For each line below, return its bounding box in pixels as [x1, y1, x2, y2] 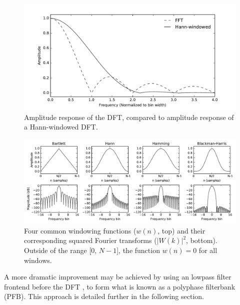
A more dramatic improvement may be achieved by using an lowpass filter [4, 271, 231, 282]
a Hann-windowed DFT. [24, 121, 98, 132]
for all [198, 244, 217, 255]
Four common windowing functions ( [24, 225, 136, 235]
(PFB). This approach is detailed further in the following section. [4, 291, 204, 301]
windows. [24, 254, 52, 265]
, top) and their [157, 225, 205, 235]
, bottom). [186, 235, 217, 245]
